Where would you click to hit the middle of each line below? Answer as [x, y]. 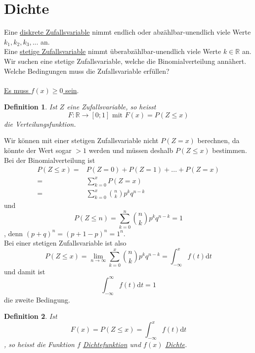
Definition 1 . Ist [31, 107]
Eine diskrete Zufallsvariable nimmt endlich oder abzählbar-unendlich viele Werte [127, 32]
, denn [14, 233]
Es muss [16, 90]
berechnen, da [218, 140]
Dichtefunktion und [112, 344]
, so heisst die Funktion [39, 344]
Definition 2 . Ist [31, 316]
